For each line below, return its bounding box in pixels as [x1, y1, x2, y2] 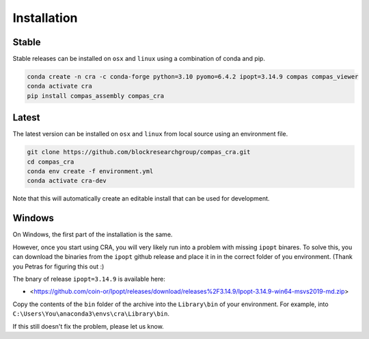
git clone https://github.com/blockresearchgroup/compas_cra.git [27, 148, 251, 156]
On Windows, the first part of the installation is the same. [12, 230, 173, 239]
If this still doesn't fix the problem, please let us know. [12, 322, 164, 330]
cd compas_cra [27, 158, 74, 166]
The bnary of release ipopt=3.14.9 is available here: [12, 275, 165, 283]
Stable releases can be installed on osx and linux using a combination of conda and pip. [12, 55, 266, 63]
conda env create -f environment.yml [27, 168, 154, 175]
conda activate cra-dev [27, 177, 107, 185]
